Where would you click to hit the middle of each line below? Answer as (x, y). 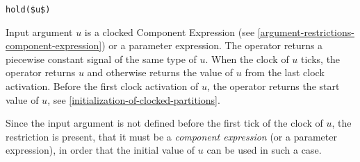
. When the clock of (247, 58)
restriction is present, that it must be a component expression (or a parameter (171, 136)
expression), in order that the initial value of (100, 150)
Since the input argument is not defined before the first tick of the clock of (164, 123)
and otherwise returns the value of (160, 72)
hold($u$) (28, 10)
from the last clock (285, 72)
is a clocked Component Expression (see (170, 31)
